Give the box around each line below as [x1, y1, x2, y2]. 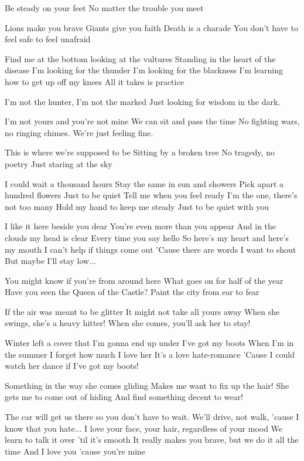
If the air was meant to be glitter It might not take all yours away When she [5, 305, 280, 317]
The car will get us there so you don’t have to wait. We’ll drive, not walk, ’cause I [5, 411, 299, 423]
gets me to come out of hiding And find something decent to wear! [5, 391, 243, 403]
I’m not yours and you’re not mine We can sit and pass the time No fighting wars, [5, 115, 300, 127]
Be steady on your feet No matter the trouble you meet [5, 2, 204, 13]
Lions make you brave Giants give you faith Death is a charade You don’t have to [5, 21, 298, 33]
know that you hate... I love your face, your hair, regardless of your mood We [5, 422, 283, 434]
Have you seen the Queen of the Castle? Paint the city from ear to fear [5, 286, 259, 298]
